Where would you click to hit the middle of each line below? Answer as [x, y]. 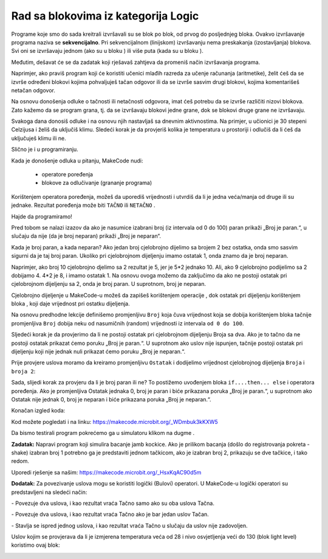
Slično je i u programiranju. [45, 150]
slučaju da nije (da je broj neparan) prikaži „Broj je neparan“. [86, 236]
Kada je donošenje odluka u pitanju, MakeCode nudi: [77, 161]
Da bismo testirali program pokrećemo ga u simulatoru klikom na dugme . [103, 433]
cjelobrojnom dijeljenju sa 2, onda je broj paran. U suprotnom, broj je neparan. [109, 284]
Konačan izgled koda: [38, 411]
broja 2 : [23, 371]
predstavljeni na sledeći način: [49, 492]
